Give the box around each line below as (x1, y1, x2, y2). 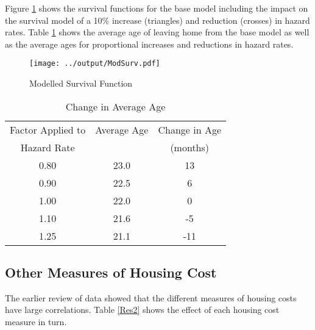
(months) (170, 140, 210, 154)
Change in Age (158, 122, 221, 137)
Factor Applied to (10, 122, 86, 137)
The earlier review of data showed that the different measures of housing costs (5, 291, 297, 304)
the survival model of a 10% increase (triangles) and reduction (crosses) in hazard (5, 13, 310, 26)
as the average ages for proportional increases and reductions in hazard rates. (5, 37, 294, 50)
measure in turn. (5, 315, 67, 328)
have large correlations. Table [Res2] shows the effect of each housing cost (5, 303, 280, 316)
